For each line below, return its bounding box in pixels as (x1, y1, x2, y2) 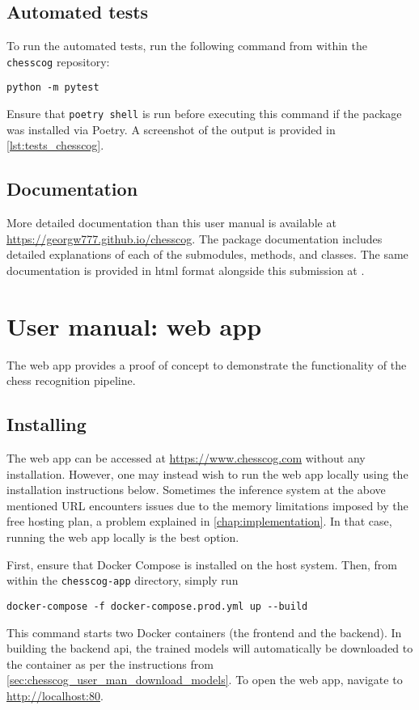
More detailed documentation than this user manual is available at (6, 214, 336, 231)
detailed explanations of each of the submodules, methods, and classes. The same (6, 246, 408, 263)
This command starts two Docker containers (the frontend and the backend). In (6, 623, 402, 640)
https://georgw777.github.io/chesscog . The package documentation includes (6, 230, 383, 247)
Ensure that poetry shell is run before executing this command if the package (6, 105, 402, 122)
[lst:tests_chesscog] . (6, 137, 104, 154)
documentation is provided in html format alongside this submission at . (6, 261, 365, 278)
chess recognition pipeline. (6, 372, 136, 389)
